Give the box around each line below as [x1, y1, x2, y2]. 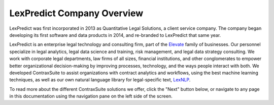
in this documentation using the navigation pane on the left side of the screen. [9, 93, 173, 99]
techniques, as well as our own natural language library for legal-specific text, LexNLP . [9, 77, 191, 83]
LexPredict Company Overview [9, 8, 144, 19]
